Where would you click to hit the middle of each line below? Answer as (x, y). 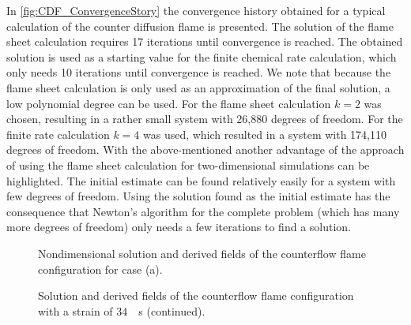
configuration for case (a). (100, 269)
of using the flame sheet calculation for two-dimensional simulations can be (188, 164)
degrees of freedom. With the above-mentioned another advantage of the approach (205, 149)
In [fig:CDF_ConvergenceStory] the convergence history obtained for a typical (196, 10)
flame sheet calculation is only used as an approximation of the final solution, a (198, 87)
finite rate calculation (58, 134)
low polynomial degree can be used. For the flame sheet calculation (169, 103)
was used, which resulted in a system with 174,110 (265, 134)
